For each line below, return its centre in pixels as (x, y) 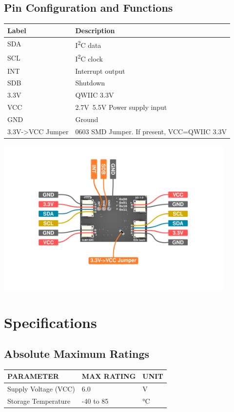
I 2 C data (88, 44)
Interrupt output (100, 71)
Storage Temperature (39, 401)
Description (95, 30)
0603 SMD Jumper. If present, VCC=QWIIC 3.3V (151, 131)
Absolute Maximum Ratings (77, 353)
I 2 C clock (89, 58)
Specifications (50, 322)
